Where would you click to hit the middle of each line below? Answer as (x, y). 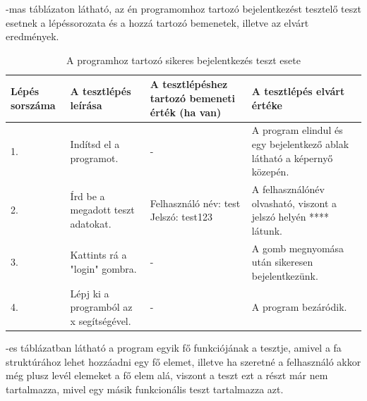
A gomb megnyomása (298, 248)
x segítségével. (101, 320)
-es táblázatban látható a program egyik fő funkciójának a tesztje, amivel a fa (174, 347)
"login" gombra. (103, 269)
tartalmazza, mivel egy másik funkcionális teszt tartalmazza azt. (145, 389)
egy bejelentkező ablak (300, 144)
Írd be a (88, 196)
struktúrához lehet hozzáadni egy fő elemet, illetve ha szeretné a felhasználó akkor (183, 361)
